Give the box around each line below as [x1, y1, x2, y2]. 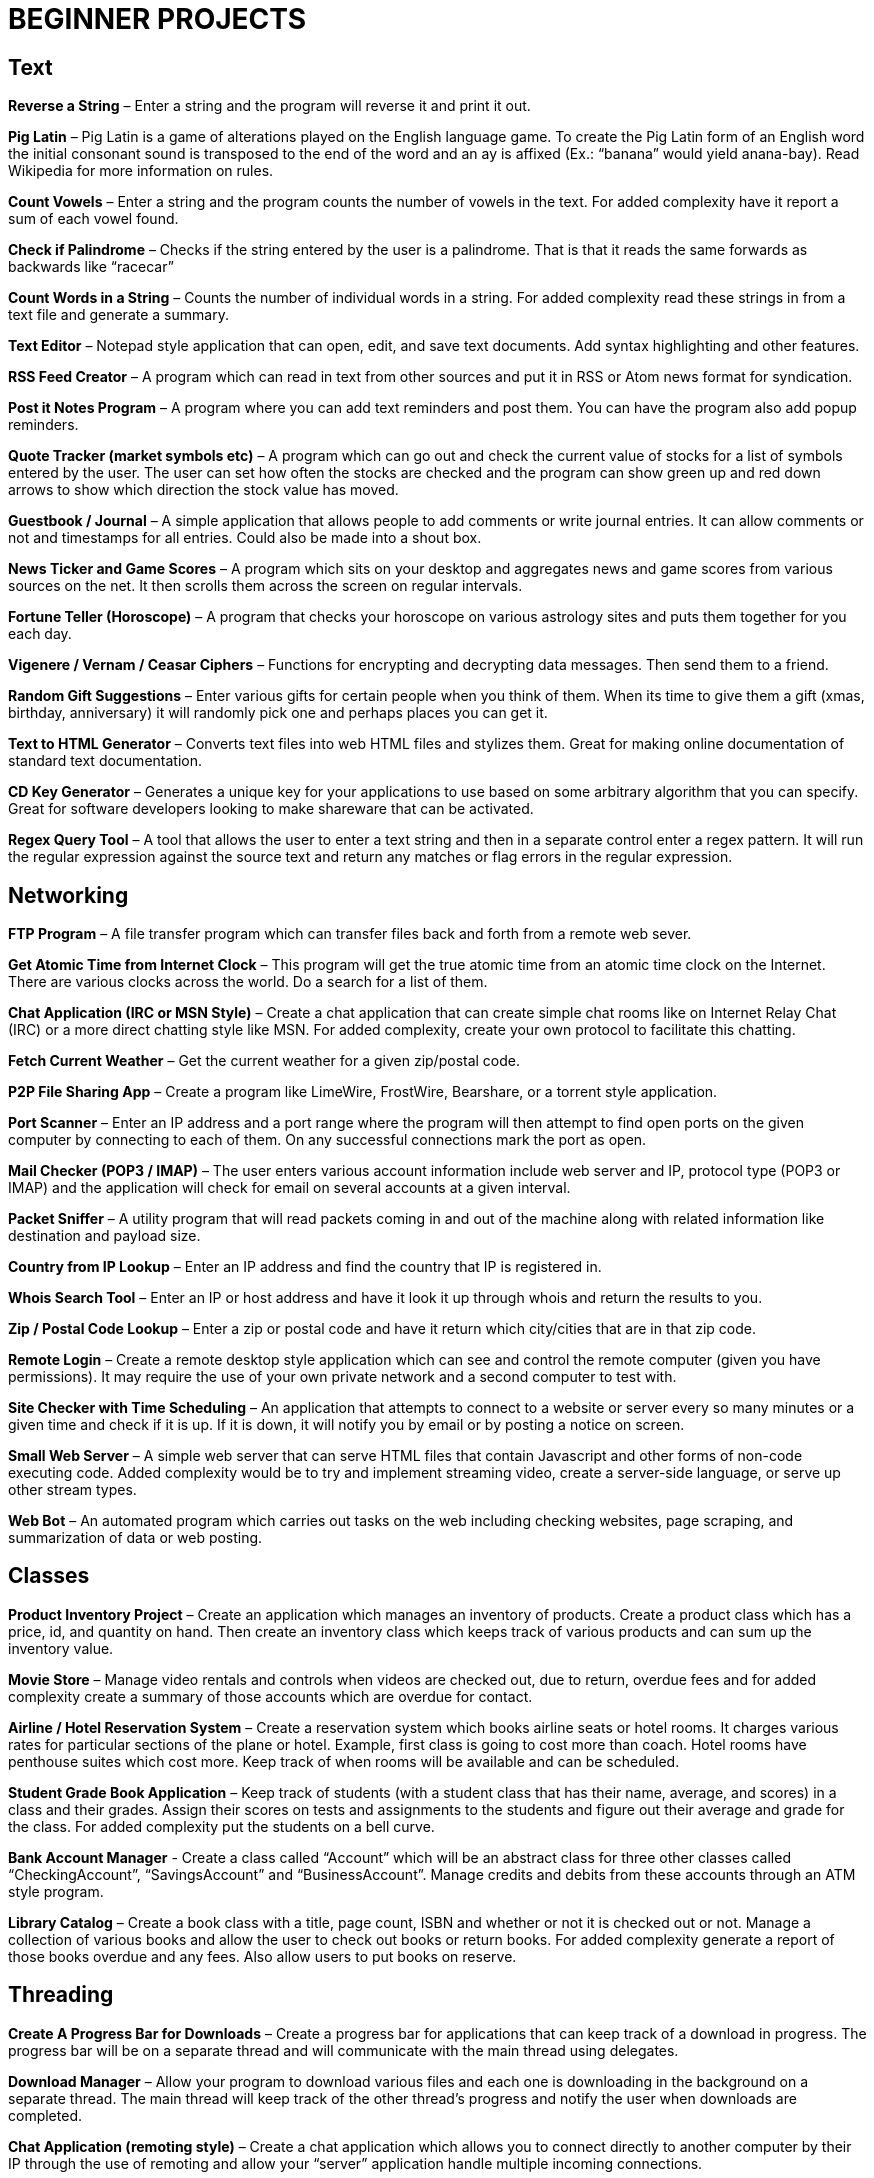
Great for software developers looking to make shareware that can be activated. [8, 800, 534, 818]
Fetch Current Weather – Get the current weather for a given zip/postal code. [8, 1052, 521, 1070]
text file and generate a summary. [8, 306, 229, 324]
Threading [8, 1982, 114, 2008]
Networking [8, 882, 129, 908]
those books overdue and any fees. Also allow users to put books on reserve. [8, 1947, 517, 1965]
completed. [8, 2106, 82, 2124]
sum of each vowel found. [8, 210, 179, 228]
